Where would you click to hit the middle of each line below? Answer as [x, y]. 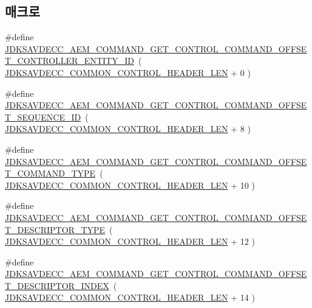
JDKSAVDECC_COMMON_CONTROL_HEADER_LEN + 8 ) [128, 129]
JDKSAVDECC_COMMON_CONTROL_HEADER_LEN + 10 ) [130, 185]
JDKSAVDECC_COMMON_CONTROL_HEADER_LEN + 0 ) [128, 72]
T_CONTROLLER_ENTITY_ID [70, 61]
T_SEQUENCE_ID [43, 117]
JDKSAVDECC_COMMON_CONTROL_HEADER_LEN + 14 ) [130, 297]
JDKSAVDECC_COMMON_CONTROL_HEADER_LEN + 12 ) [130, 241]
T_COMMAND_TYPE [50, 173]
